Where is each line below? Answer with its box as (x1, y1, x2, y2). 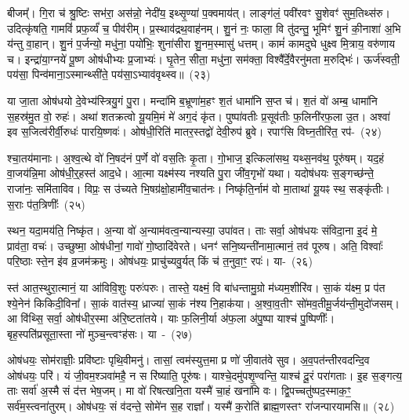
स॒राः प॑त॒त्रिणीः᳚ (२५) (7, 195, 85, 212)
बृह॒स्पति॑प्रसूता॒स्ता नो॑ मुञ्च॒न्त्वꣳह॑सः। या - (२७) (7, 325, 193, 341)
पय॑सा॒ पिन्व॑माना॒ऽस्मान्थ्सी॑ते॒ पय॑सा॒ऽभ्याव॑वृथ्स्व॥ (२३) (7, 66, 211, 82)
